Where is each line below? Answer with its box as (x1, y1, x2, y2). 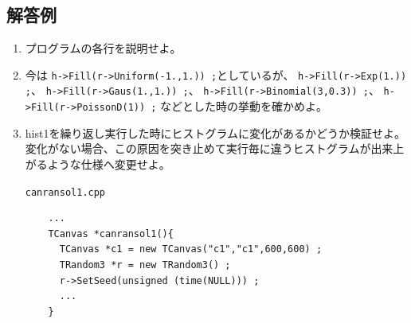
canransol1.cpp (25, 186, 106, 198)
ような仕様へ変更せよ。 (47, 155, 170, 172)
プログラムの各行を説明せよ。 (25, 40, 182, 56)
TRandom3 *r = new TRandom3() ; (59, 259, 231, 270)
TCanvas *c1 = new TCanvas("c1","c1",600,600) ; (59, 243, 323, 255)
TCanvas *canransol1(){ (48, 228, 174, 239)
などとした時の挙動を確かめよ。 (160, 98, 328, 115)
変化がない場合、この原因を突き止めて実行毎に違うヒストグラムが (25, 140, 371, 157)
